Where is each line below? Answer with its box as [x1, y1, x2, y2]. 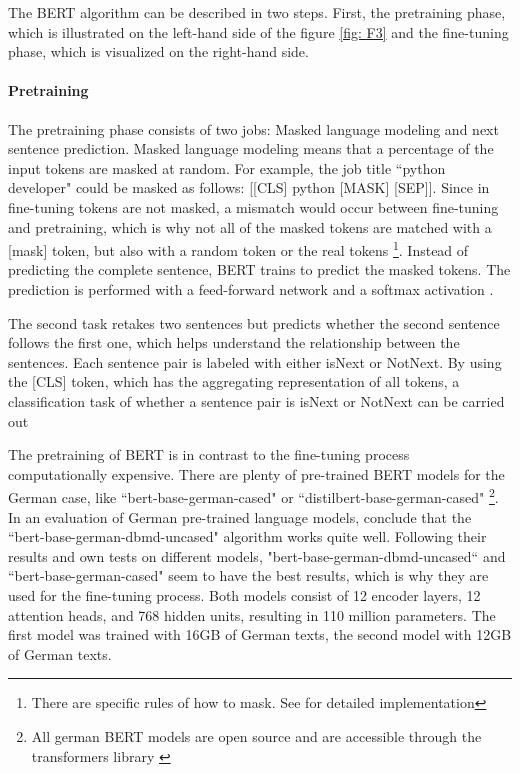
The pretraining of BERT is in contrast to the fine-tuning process [8, 444, 410, 465]
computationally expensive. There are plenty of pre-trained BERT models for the [8, 463, 505, 484]
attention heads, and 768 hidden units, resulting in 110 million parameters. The [8, 604, 496, 625]
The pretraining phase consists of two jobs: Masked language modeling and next [8, 118, 499, 139]
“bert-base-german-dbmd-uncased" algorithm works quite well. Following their [8, 526, 487, 547]
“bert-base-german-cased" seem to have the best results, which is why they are [8, 565, 489, 586]
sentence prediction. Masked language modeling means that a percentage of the [8, 138, 494, 159]
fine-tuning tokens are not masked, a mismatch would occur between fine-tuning [8, 196, 499, 217]
